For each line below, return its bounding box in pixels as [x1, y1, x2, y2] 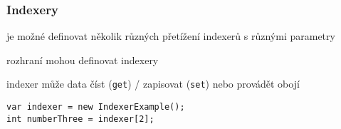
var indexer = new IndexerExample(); [6, 102, 185, 113]
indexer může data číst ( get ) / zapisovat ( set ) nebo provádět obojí [6, 76, 300, 91]
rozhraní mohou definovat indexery [6, 52, 159, 67]
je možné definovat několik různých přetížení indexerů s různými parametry [6, 29, 335, 43]
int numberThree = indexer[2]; [6, 113, 154, 124]
